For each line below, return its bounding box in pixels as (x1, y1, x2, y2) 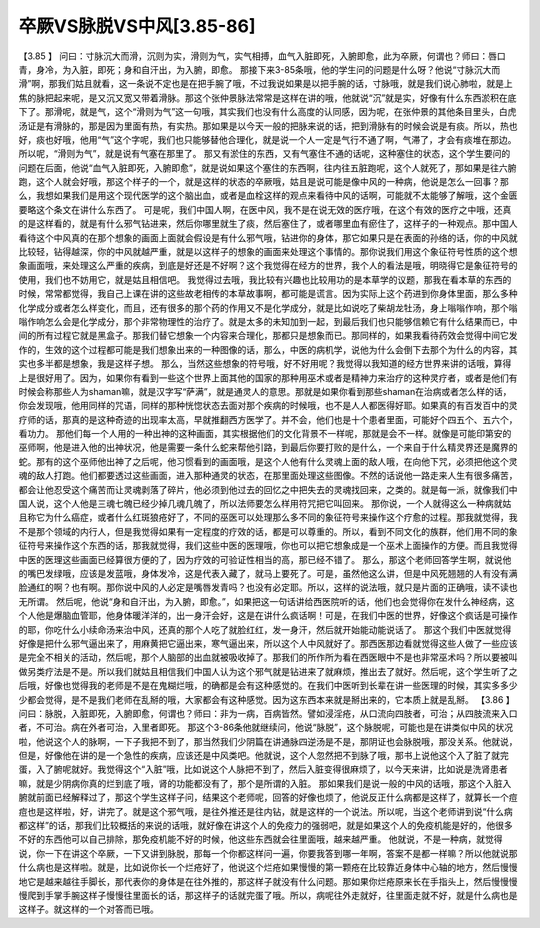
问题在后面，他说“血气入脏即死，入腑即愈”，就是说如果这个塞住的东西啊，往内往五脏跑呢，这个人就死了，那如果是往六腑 (18, 161, 517, 174)
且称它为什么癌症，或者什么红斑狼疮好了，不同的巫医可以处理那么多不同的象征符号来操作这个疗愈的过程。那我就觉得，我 (18, 511, 518, 524)
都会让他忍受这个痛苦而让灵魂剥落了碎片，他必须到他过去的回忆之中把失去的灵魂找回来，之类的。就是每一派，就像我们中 (18, 483, 518, 495)
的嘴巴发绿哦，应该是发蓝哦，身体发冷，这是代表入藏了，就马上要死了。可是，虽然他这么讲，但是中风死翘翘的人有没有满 (18, 568, 518, 579)
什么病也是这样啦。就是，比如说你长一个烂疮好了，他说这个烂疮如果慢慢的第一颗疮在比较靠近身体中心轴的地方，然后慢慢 (18, 861, 518, 874)
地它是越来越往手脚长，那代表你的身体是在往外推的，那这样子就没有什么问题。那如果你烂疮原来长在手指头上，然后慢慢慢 (18, 875, 518, 887)
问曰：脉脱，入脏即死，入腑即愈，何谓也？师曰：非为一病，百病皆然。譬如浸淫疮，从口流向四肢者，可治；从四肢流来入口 (18, 707, 518, 719)
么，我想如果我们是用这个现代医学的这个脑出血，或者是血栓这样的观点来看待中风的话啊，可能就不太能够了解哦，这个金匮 (18, 190, 518, 202)
